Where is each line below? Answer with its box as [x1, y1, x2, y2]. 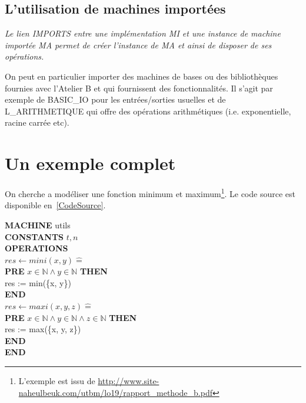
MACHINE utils [5, 218, 71, 231]
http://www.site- [98, 375, 159, 387]
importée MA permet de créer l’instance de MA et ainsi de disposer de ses [5, 38, 272, 51]
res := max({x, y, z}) [5, 323, 81, 335]
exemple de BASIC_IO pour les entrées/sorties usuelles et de [5, 93, 226, 106]
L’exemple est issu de [18, 375, 95, 387]
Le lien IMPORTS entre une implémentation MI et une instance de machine [5, 27, 281, 40]
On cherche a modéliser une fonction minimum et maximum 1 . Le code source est [5, 186, 295, 199]
